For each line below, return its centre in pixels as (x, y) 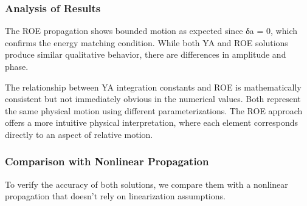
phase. (17, 66)
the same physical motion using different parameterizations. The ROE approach (154, 110)
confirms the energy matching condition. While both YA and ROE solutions (147, 42)
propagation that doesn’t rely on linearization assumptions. (115, 196)
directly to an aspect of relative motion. (79, 134)
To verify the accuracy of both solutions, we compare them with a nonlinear (147, 184)
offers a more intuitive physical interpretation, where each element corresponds (151, 122)
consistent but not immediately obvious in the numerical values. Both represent (153, 99)
